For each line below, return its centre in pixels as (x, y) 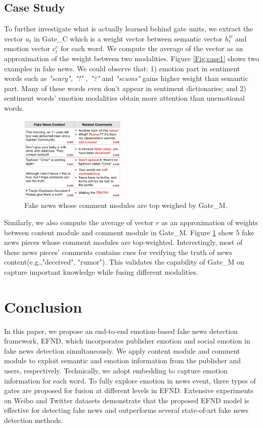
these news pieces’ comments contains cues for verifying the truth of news (118, 252)
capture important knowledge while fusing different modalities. (101, 271)
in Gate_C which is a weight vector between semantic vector (128, 38)
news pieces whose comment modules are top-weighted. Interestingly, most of (123, 242)
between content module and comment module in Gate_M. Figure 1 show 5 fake (129, 232)
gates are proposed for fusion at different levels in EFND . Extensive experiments (129, 390)
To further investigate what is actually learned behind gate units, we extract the (129, 29)
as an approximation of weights (210, 222)
